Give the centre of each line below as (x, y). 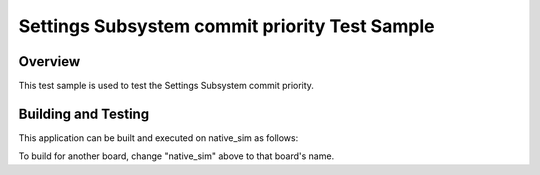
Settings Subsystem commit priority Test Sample (226, 26)
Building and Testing (84, 113)
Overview (49, 61)
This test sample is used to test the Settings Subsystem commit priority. (166, 86)
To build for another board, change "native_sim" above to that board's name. (176, 156)
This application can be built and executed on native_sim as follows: (158, 137)
